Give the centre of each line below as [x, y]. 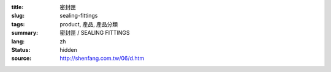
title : [17, 7]
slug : [18, 16]
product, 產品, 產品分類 [89, 24]
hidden [69, 49]
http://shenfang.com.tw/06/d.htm [102, 59]
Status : [21, 49]
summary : [25, 33]
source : [21, 59]
